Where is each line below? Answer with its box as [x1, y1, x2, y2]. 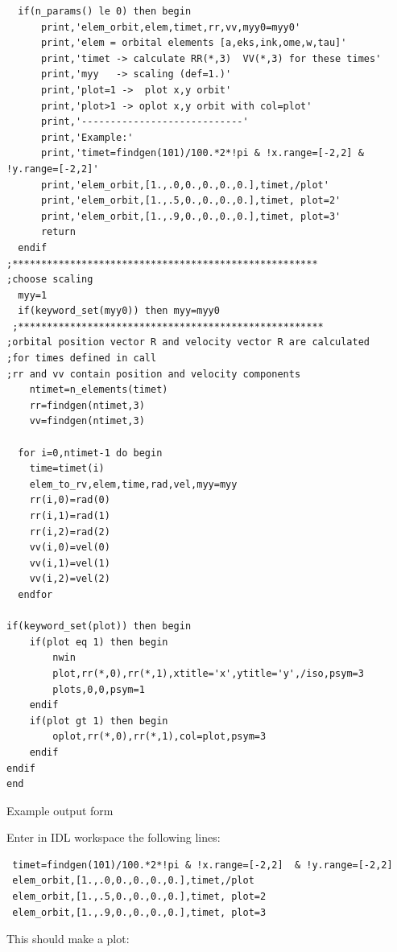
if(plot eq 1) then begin [29, 636, 168, 648]
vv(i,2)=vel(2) [29, 573, 110, 585]
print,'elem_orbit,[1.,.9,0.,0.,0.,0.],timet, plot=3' [40, 210, 341, 222]
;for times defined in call [6, 352, 157, 365]
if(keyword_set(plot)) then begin [6, 620, 192, 633]
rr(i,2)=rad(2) [29, 525, 110, 538]
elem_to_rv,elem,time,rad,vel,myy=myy [29, 478, 238, 490]
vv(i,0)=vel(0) [29, 542, 110, 554]
